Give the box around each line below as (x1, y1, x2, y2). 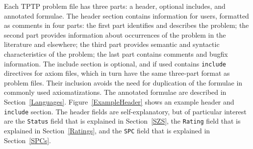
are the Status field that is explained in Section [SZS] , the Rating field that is (4, 116, 241, 126)
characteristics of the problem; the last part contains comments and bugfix (4, 48, 228, 59)
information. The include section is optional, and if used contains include (4, 58, 227, 68)
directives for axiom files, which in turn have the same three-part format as (4, 68, 230, 78)
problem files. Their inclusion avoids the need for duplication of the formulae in (4, 77, 243, 87)
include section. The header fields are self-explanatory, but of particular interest (4, 106, 247, 116)
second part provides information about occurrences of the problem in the (4, 29, 226, 40)
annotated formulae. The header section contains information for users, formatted (4, 10, 249, 21)
